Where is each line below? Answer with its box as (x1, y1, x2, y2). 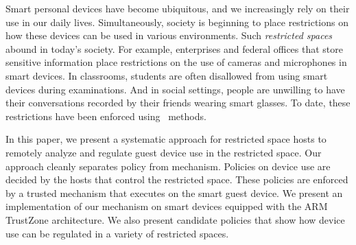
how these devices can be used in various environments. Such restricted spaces (5, 28, 333, 43)
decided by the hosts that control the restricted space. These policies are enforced (5, 172, 348, 187)
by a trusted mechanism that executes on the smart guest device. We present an (5, 185, 343, 200)
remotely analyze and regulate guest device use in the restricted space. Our (5, 145, 322, 159)
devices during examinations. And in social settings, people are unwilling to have (5, 82, 345, 96)
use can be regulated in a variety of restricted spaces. (5, 226, 229, 240)
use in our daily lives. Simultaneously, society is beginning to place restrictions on (5, 14, 349, 29)
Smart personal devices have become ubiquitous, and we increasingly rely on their (5, 1, 350, 15)
